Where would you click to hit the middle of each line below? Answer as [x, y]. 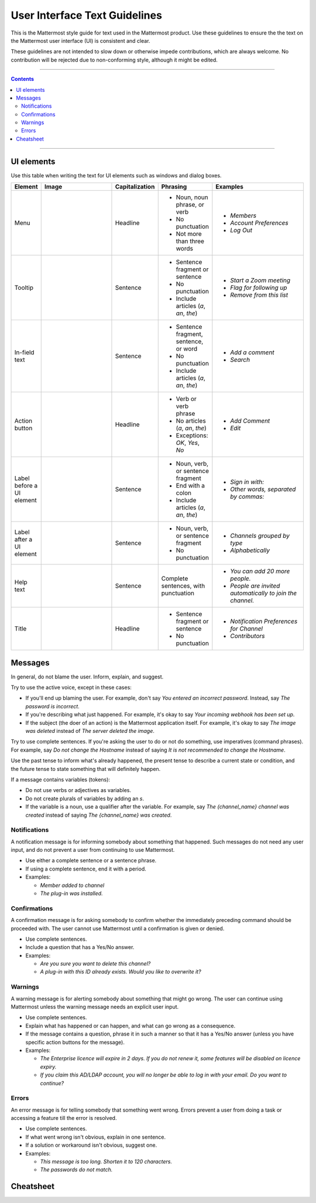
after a [23, 540]
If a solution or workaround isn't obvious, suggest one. [91, 1145]
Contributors [248, 636]
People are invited [255, 586]
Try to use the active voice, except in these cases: [71, 687]
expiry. [48, 1067]
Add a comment [252, 352]
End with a [190, 486]
